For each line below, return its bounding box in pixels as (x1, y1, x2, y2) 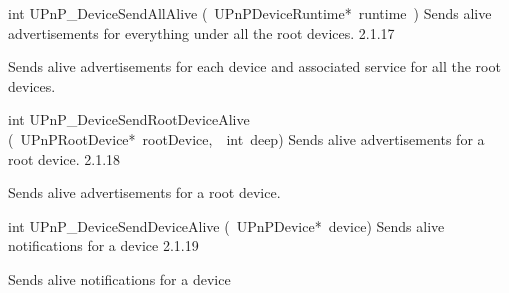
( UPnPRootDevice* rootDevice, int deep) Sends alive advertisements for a (8, 128, 485, 149)
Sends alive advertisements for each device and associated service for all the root (8, 56, 501, 77)
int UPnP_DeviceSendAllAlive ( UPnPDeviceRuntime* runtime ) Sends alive (8, 3, 492, 23)
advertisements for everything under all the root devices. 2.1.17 (8, 22, 395, 43)
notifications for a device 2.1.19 (8, 235, 199, 256)
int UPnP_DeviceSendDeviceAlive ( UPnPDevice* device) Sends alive (8, 215, 445, 236)
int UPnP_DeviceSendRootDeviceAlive (8, 109, 250, 130)
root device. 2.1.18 (8, 148, 121, 169)
